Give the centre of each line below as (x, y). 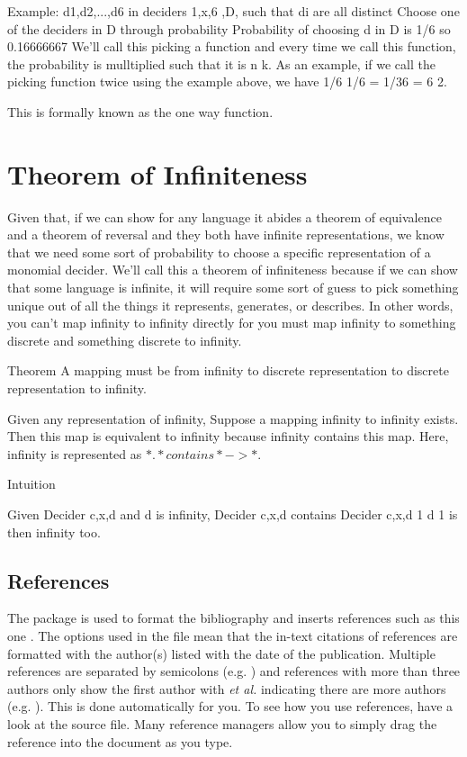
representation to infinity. (77, 388)
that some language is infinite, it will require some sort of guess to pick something (233, 288)
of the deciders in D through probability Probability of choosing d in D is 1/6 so (229, 28)
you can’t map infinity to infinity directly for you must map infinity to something (232, 323)
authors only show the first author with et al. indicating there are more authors (227, 688)
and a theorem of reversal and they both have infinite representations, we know (226, 234)
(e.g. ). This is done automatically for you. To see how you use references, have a (230, 706)
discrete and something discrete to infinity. (125, 340)
